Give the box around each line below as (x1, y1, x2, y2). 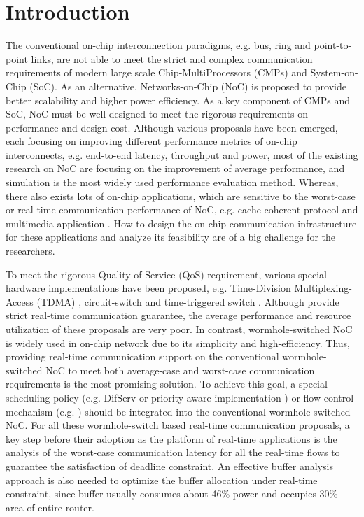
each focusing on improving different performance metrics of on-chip (6, 134, 297, 148)
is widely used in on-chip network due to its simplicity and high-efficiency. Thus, (6, 335, 350, 350)
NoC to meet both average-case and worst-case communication (45, 362, 315, 377)
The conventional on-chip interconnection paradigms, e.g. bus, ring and (6, 38, 311, 52)
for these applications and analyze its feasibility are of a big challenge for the (6, 229, 335, 244)
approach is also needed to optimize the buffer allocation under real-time (6, 472, 318, 487)
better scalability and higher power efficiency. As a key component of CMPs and (6, 92, 351, 107)
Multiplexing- (294, 281, 352, 295)
